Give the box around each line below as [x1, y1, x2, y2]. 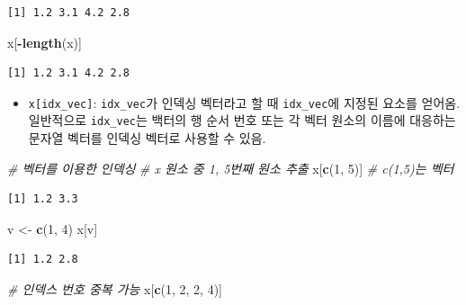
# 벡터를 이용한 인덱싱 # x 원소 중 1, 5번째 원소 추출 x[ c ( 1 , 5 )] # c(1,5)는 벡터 [7, 158, 454, 177]
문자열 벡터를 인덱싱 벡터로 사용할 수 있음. [28, 129, 266, 148]
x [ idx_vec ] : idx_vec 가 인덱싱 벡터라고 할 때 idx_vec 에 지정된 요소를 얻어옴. [28, 93, 461, 112]
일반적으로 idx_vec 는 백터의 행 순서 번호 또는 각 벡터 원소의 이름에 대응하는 [28, 111, 456, 130]
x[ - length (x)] [7, 32, 82, 51]
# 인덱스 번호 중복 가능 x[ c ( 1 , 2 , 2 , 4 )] [7, 280, 223, 299]
